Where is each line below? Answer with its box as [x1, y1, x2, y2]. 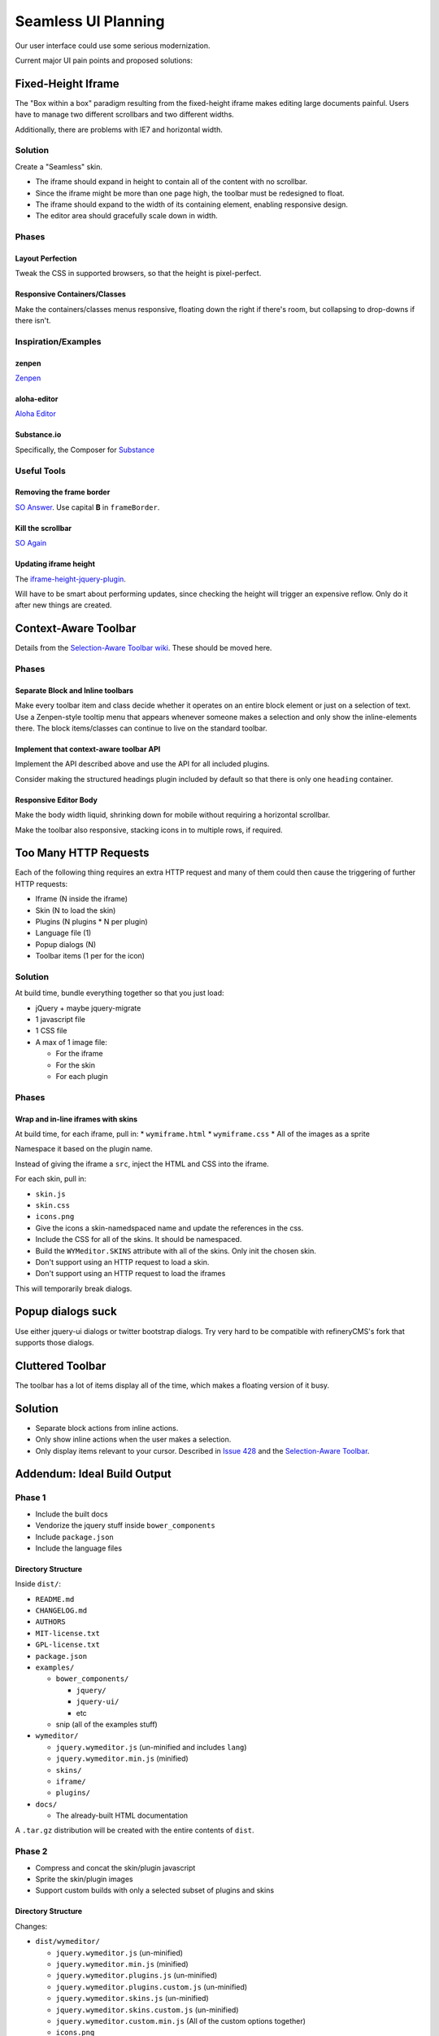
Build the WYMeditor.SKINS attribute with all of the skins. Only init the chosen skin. [35, 1246, 317, 1256]
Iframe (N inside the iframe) [35, 894, 128, 904]
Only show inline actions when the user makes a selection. [35, 1434, 232, 1445]
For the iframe [55, 1049, 103, 1059]
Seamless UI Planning [15, 12, 165, 30]
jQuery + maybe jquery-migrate [35, 1003, 141, 1013]
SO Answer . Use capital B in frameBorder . [15, 502, 160, 512]
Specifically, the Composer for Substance [15, 445, 154, 454]
